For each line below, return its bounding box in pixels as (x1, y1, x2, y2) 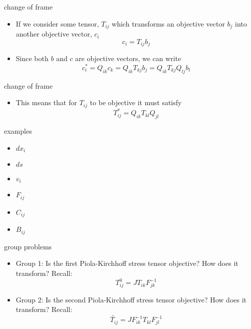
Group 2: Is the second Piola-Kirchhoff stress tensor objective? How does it (16, 294, 247, 304)
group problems (4, 241, 52, 251)
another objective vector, (16, 29, 92, 39)
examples (4, 125, 32, 136)
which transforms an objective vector (112, 18, 225, 29)
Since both (16, 53, 49, 64)
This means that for (16, 97, 77, 108)
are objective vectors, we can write (75, 53, 181, 64)
